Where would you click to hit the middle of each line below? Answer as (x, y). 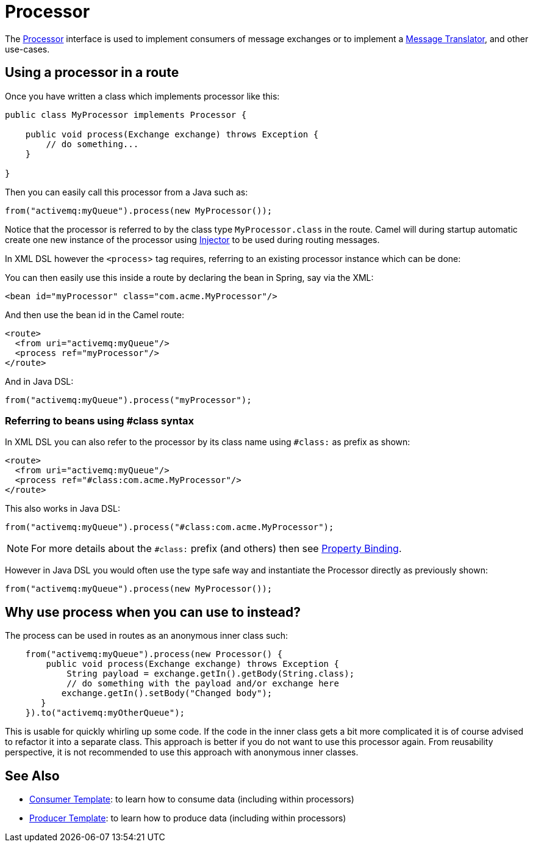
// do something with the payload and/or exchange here (203, 684)
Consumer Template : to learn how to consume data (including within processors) (192, 799)
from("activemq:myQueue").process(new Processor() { (154, 654)
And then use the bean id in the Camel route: (95, 314)
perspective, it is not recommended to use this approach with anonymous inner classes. (182, 752)
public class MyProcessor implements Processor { (126, 115)
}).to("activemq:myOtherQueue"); (105, 713)
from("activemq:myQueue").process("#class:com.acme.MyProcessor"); (170, 527)
